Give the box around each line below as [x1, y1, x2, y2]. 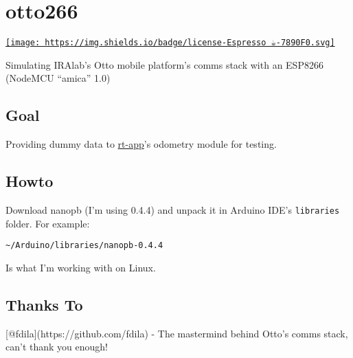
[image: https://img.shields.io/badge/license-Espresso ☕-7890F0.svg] [5, 38, 335, 48]
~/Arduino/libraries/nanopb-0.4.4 [5, 240, 163, 251]
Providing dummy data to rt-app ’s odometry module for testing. [5, 137, 277, 151]
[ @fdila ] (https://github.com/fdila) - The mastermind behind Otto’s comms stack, [5, 326, 348, 340]
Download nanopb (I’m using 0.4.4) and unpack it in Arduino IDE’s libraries [5, 202, 340, 216]
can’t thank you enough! [5, 339, 108, 354]
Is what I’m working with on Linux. [5, 260, 156, 274]
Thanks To [5, 293, 83, 315]
